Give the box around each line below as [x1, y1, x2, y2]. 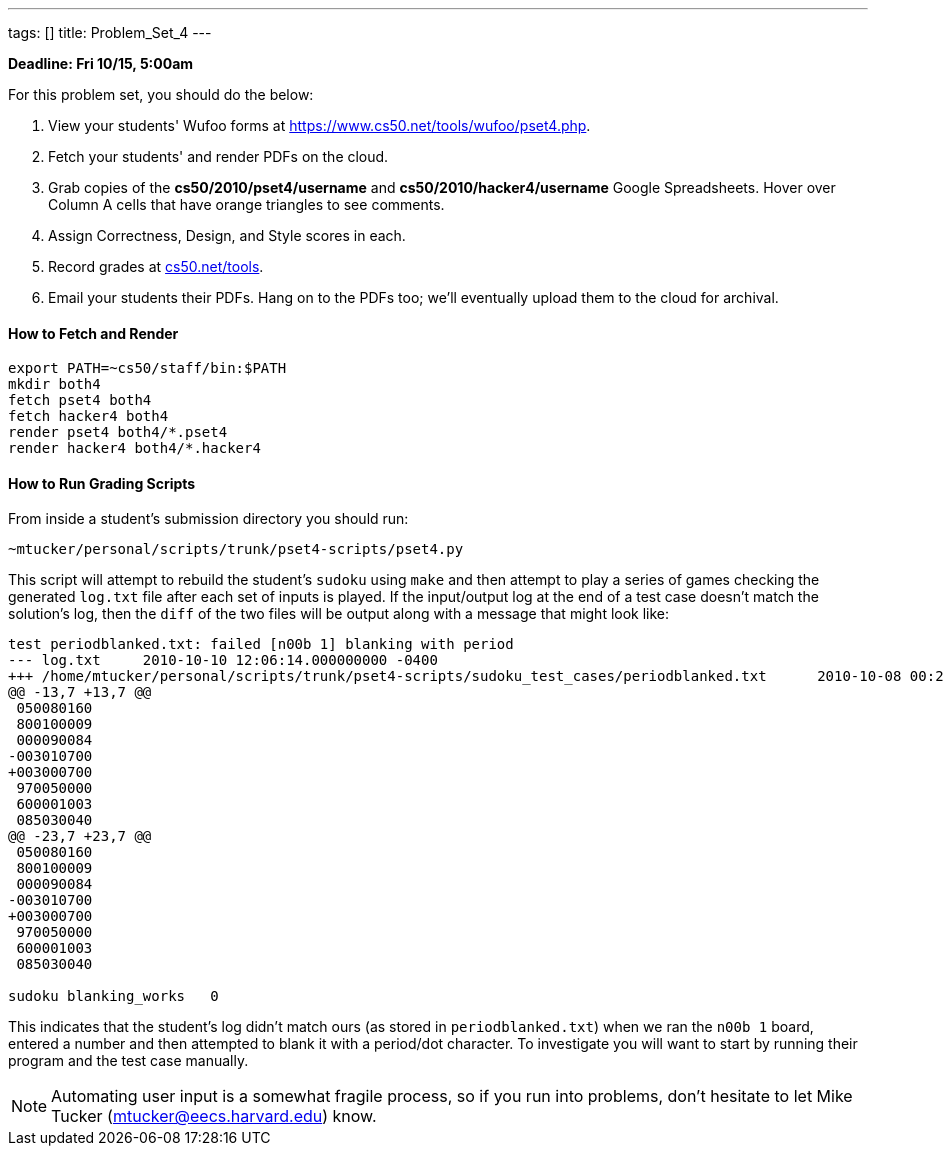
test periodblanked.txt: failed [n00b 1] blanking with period [8, 636, 514, 653]
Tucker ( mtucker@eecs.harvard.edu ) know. [51, 1106, 377, 1127]
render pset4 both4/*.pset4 [8, 424, 228, 441]
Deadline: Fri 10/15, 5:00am [8, 55, 194, 72]
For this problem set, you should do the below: [8, 86, 314, 103]
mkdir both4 [8, 376, 101, 393]
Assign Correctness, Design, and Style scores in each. [48, 227, 406, 244]
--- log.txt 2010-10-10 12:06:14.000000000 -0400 [8, 652, 438, 669]
